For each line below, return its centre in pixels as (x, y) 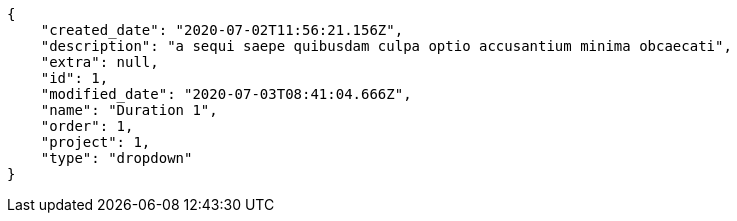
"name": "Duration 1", (129, 110)
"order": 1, (87, 126)
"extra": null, (99, 62)
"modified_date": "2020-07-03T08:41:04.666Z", (226, 94)
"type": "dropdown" (116, 158)
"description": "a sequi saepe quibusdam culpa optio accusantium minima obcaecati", (386, 46)
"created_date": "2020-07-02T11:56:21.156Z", (222, 30)
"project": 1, (95, 142)
